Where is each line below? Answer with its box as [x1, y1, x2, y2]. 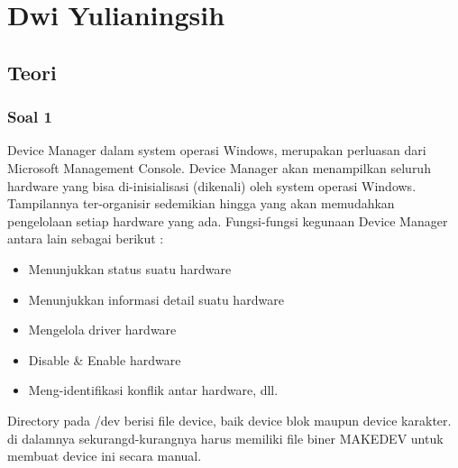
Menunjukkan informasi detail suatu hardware [28, 289, 284, 308]
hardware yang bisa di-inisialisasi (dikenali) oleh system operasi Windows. [7, 176, 417, 195]
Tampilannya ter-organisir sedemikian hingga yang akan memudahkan [7, 194, 395, 213]
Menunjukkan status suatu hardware [28, 259, 232, 278]
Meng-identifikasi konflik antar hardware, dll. [28, 381, 279, 399]
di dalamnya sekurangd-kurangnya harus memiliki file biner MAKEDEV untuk [7, 428, 444, 447]
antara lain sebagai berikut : [7, 229, 164, 248]
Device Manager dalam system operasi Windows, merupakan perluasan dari [7, 141, 426, 160]
